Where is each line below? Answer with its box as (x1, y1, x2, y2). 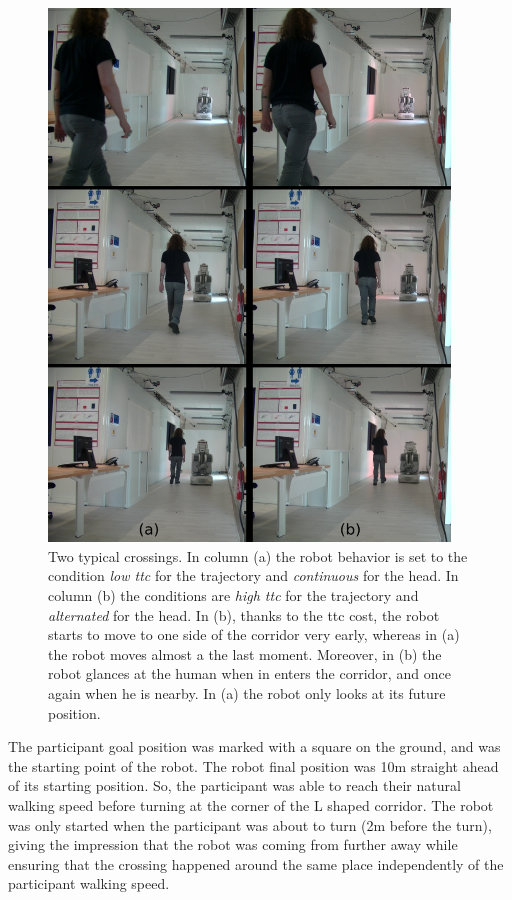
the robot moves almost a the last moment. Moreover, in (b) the (48, 643, 442, 664)
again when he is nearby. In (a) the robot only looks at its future (48, 683, 446, 704)
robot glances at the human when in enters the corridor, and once (48, 663, 451, 684)
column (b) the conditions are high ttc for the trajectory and (48, 585, 419, 606)
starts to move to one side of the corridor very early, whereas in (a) (48, 624, 460, 645)
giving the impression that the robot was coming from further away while (8, 834, 458, 855)
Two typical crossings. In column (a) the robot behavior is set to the (48, 545, 468, 566)
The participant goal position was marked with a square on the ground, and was (8, 736, 501, 757)
